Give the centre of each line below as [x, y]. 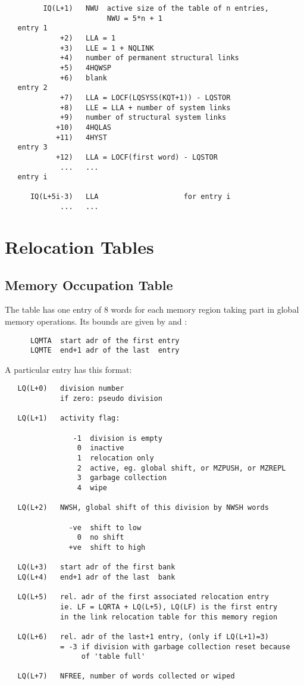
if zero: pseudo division [111, 399]
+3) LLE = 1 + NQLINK [107, 48]
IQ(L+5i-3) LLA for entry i [130, 197]
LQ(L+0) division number [71, 389]
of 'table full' [113, 657]
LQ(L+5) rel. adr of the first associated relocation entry [143, 597]
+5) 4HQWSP [86, 68]
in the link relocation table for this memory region [169, 617]
